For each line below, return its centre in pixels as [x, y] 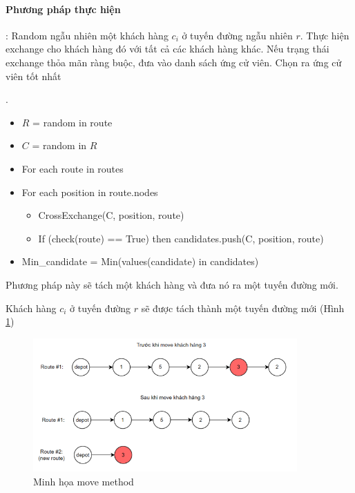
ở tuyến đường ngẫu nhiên [237, 35]
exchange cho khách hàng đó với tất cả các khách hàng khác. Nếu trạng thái [167, 49]
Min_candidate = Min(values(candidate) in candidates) [140, 261]
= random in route [73, 122]
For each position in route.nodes [90, 192]
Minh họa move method [84, 481]
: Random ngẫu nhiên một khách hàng [87, 35]
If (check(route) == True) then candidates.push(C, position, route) [181, 238]
